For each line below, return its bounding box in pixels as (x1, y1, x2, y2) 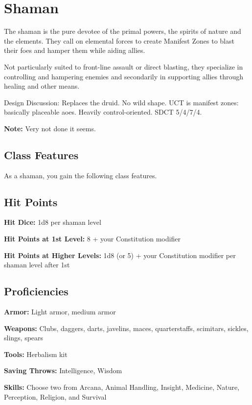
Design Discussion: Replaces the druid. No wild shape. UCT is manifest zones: (4, 97, 239, 107)
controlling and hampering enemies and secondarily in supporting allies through (4, 71, 244, 81)
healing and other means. (4, 81, 80, 91)
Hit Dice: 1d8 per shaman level (4, 217, 101, 227)
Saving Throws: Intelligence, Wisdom (4, 365, 122, 376)
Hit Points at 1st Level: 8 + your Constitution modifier (4, 234, 181, 244)
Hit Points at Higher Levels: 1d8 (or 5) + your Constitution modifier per (4, 250, 236, 260)
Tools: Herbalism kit (4, 349, 68, 359)
